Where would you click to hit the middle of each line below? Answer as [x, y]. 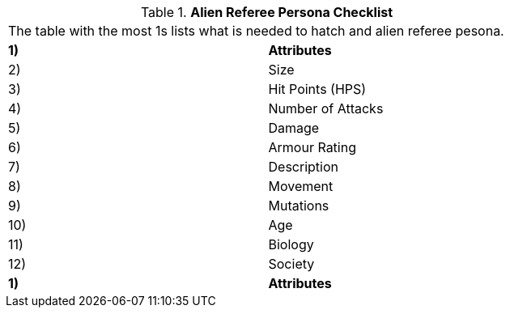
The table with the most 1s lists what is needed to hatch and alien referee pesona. [256, 31]
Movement [301, 186]
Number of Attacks [326, 108]
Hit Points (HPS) [317, 89]
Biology [291, 244]
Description [303, 167]
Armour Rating [312, 147]
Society [291, 264]
